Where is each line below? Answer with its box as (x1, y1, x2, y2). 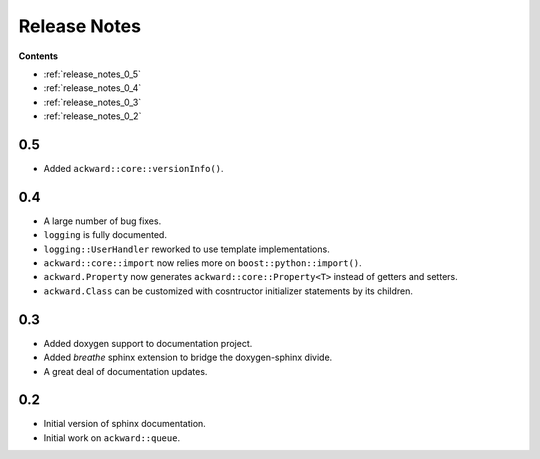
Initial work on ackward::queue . (43, 431, 180, 444)
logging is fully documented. (43, 229, 167, 241)
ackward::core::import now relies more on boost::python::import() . (43, 257, 362, 269)
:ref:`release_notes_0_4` (43, 82, 142, 94)
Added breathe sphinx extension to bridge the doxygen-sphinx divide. (43, 351, 333, 364)
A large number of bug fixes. (43, 215, 162, 227)
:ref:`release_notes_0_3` (43, 96, 142, 108)
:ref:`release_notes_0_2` (43, 110, 142, 122)
